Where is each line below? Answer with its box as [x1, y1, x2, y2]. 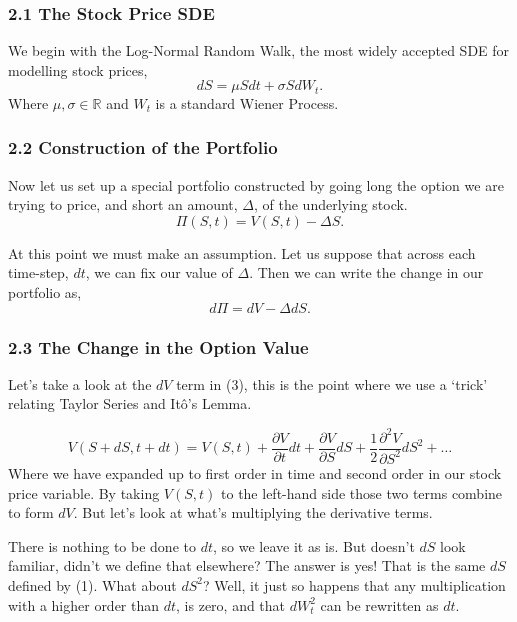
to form [8, 502, 54, 523]
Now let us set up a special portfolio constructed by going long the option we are [8, 174, 504, 195]
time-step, [8, 262, 69, 283]
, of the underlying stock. [254, 194, 408, 215]
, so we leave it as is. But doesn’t [212, 535, 415, 556]
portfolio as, [8, 282, 82, 303]
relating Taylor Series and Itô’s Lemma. [8, 393, 252, 414]
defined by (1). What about [8, 574, 177, 595]
